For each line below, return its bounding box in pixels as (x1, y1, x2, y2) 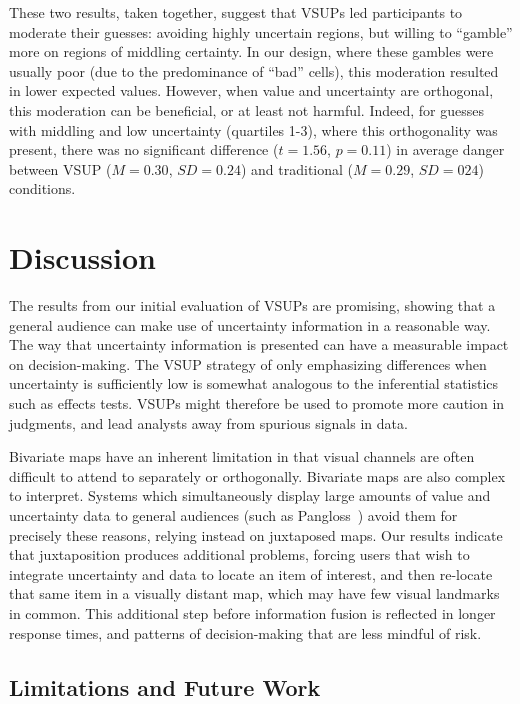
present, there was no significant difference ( (9, 139, 279, 160)
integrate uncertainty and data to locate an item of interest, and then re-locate (9, 563, 493, 584)
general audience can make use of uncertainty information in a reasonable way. (9, 314, 491, 335)
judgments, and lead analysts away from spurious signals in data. (9, 412, 408, 433)
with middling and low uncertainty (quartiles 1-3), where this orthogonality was (9, 119, 498, 140)
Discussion (9, 237, 156, 278)
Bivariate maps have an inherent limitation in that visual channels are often (9, 446, 475, 467)
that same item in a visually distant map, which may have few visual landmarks (9, 583, 500, 604)
